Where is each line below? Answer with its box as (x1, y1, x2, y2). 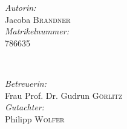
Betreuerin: (5, 77, 47, 89)
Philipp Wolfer (5, 112, 65, 125)
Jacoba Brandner (5, 13, 71, 25)
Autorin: (5, 1, 36, 13)
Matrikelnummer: (5, 25, 69, 37)
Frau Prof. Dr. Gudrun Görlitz (5, 89, 123, 101)
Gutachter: (5, 101, 45, 113)
